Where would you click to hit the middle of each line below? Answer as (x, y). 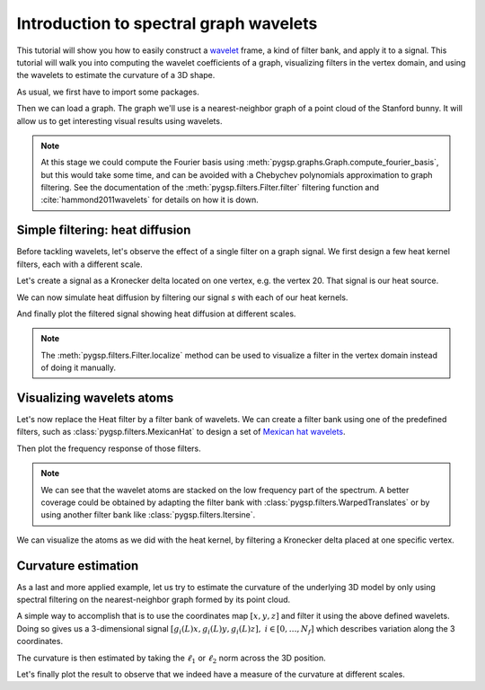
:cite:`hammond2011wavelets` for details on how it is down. (150, 200)
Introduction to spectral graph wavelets (167, 23)
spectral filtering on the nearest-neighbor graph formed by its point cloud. (154, 600)
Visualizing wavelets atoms (95, 398)
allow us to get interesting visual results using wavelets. (119, 120)
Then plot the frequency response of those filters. (109, 448)
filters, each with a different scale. (79, 264)
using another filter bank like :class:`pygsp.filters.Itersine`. (148, 515)
